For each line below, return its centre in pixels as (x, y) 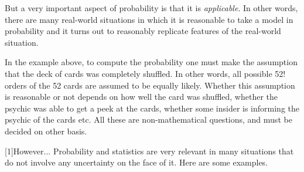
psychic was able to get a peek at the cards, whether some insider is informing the (152, 108)
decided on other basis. (46, 131)
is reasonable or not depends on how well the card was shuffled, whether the (141, 97)
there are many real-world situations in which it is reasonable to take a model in (149, 19)
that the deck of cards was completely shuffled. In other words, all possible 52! (145, 73)
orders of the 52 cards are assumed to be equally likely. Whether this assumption (150, 85)
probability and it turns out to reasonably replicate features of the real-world (143, 31)
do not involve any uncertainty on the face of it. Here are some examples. (136, 162)
